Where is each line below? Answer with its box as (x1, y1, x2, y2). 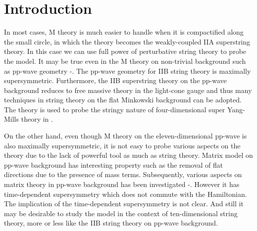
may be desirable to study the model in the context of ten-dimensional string (4, 208, 238, 218)
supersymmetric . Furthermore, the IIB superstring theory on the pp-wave (4, 75, 227, 86)
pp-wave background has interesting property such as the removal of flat (4, 159, 223, 170)
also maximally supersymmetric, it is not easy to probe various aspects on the (4, 140, 241, 150)
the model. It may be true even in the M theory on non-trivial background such (4, 55, 246, 66)
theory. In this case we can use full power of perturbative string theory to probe (4, 46, 247, 56)
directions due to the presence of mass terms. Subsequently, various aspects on (4, 169, 242, 180)
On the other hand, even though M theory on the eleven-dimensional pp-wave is (4, 131, 247, 141)
